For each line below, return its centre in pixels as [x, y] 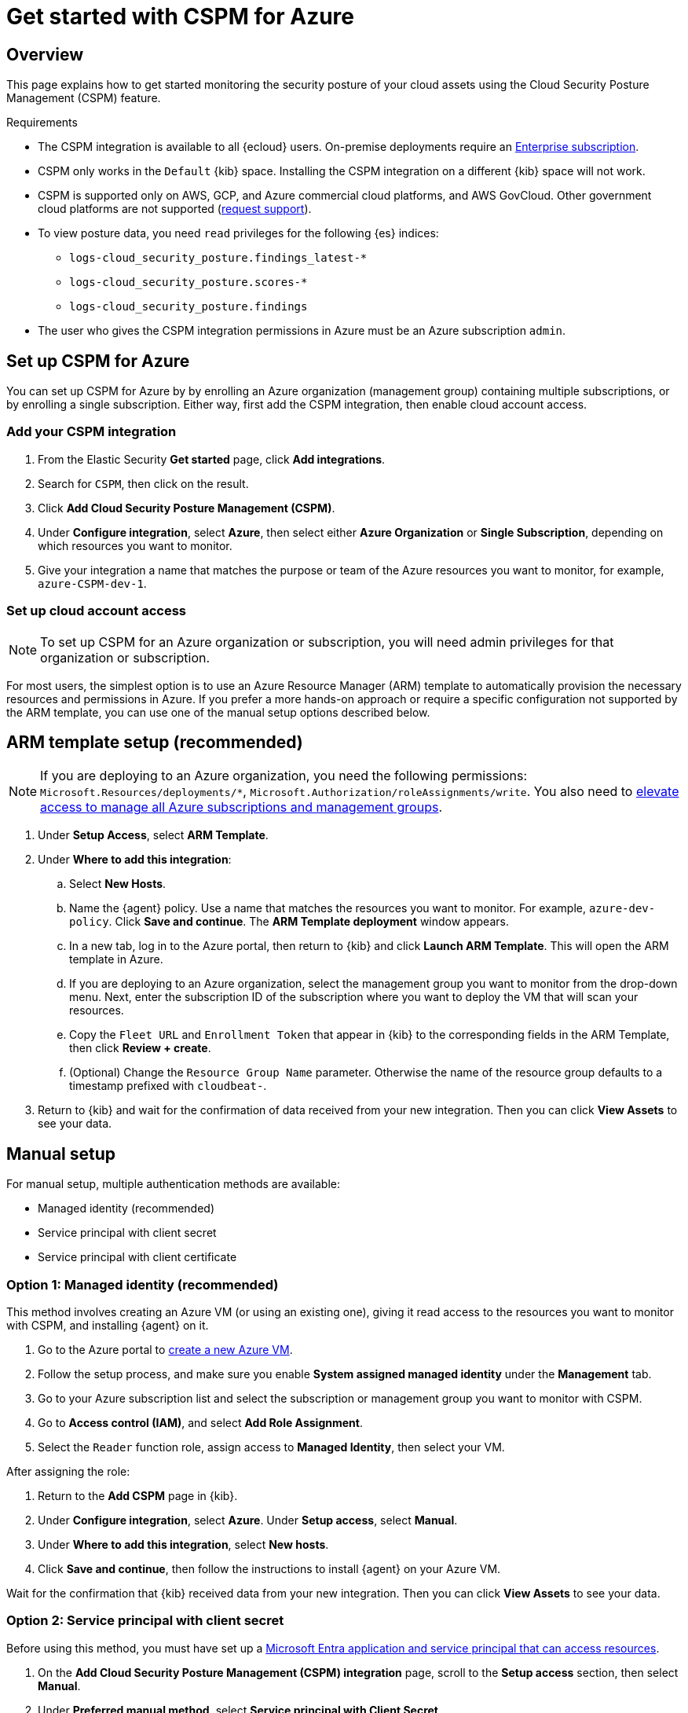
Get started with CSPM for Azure [180, 17]
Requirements [42, 123]
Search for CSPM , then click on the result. [143, 483]
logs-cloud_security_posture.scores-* [188, 282]
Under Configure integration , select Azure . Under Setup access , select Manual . [248, 1520]
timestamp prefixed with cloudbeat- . [168, 1086]
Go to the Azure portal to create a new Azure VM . [165, 1349]
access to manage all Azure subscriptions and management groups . [242, 807]
